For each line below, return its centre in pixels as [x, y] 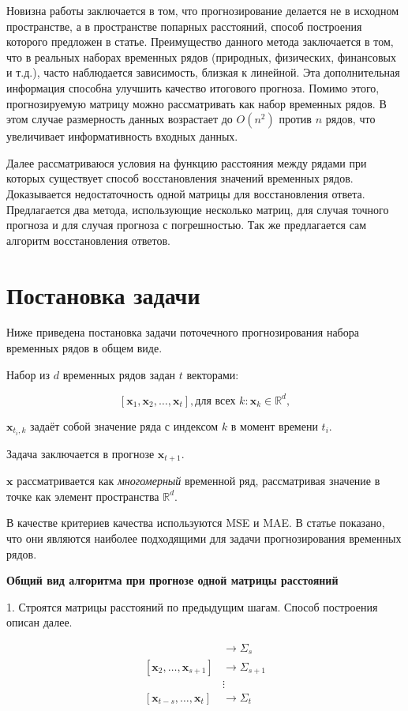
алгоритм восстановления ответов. [88, 240]
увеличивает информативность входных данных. [122, 136]
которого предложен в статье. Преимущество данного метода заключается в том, [200, 41]
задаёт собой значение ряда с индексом [124, 425]
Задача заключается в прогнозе [80, 453]
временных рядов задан [119, 374]
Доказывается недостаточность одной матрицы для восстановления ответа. [186, 193]
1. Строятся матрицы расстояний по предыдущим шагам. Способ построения [192, 606]
